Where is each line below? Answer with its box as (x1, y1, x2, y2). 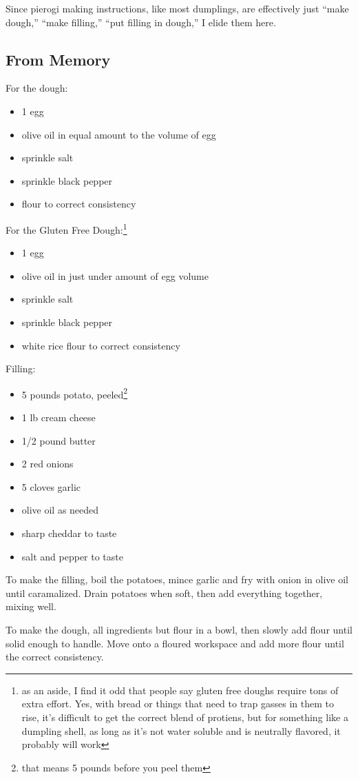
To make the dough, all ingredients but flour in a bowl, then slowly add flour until (6, 622, 352, 636)
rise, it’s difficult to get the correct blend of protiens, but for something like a (21, 709, 348, 724)
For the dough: (6, 81, 68, 95)
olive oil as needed (21, 503, 99, 517)
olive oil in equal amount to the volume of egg (21, 127, 216, 141)
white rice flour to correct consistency (21, 338, 180, 352)
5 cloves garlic (21, 479, 81, 494)
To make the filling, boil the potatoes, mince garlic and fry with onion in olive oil (6, 572, 348, 587)
